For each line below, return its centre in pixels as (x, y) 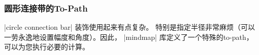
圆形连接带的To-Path (46, 8)
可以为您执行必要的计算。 (47, 47)
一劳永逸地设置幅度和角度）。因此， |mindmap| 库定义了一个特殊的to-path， (129, 37)
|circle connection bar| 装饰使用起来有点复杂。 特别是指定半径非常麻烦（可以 (129, 27)
